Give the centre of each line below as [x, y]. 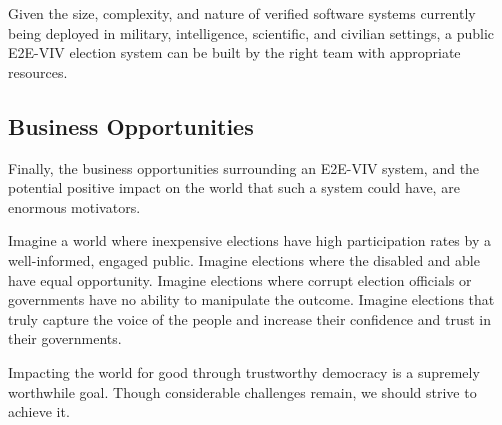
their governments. [65, 338]
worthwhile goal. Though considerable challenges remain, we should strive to [242, 391]
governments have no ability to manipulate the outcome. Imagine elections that [251, 299]
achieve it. [39, 411]
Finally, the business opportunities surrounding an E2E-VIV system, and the [244, 167]
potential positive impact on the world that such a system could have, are [234, 187]
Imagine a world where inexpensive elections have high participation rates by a [249, 240]
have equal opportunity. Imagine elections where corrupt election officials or [240, 279]
